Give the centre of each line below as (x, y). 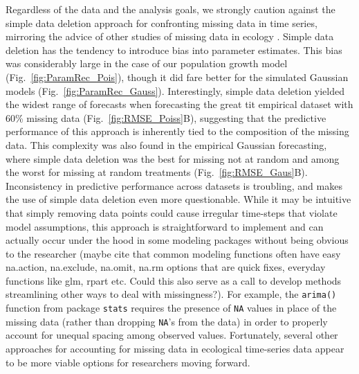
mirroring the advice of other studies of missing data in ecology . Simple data (170, 36)
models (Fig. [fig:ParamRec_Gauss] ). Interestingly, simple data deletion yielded (175, 90)
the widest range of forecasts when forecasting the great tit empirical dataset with (179, 104)
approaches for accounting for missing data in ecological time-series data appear (175, 349)
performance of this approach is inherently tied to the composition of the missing (177, 131)
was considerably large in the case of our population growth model (147, 63)
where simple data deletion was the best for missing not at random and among (173, 158)
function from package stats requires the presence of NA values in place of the (171, 308)
